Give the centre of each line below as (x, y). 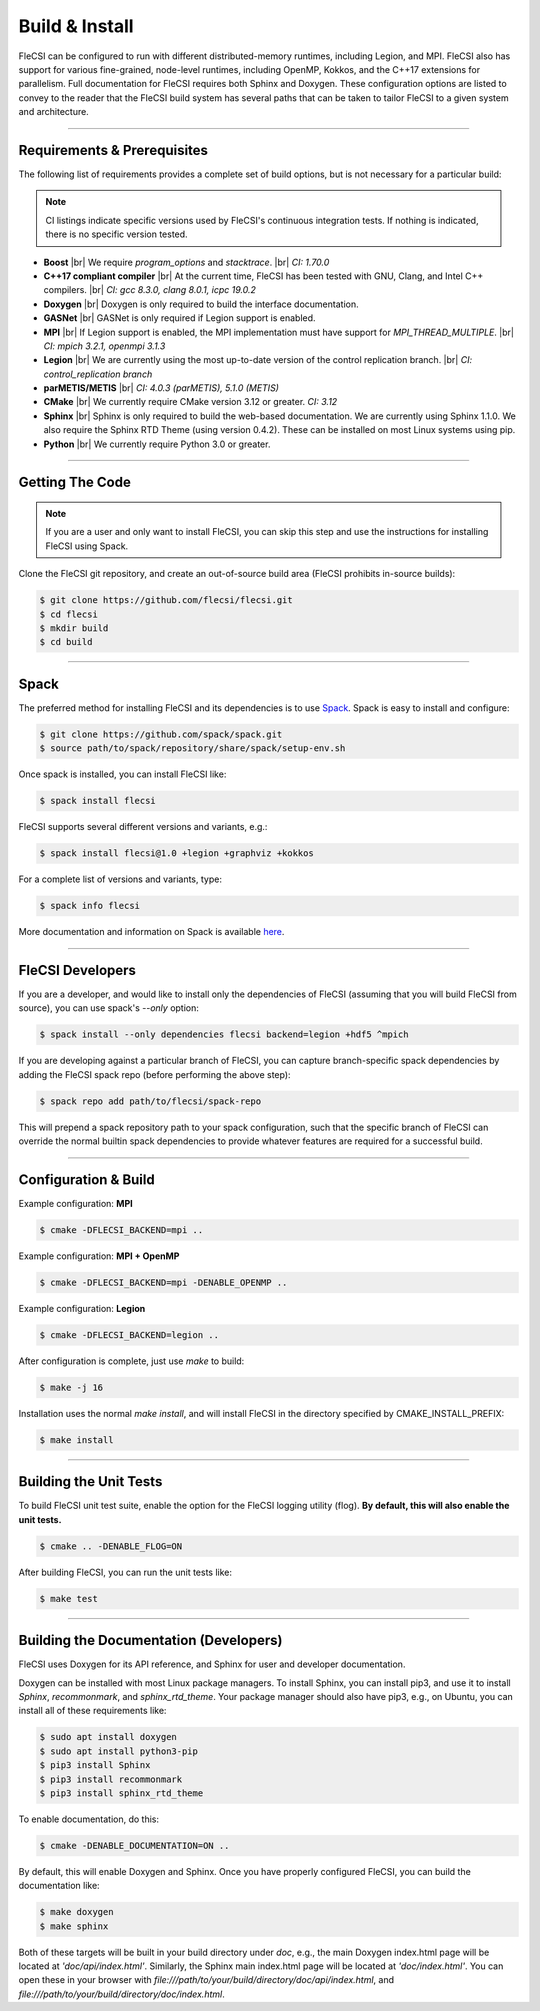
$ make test (69, 1598)
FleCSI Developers (77, 970)
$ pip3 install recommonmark (111, 1779)
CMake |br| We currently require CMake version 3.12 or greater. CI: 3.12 (190, 402)
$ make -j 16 (71, 1387)
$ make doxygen (76, 1912)
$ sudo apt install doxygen (108, 1737)
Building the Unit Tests (90, 1481)
